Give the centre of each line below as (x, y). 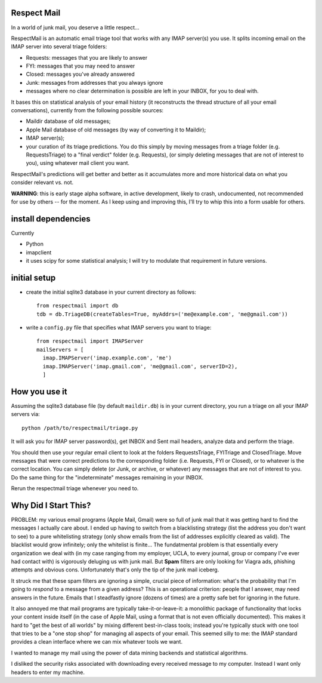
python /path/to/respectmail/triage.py (80, 428)
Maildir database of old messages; (68, 121)
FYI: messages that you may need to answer (80, 66)
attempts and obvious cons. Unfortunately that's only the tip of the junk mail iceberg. (115, 570)
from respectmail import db (78, 306)
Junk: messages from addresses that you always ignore (95, 82)
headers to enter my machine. (48, 672)
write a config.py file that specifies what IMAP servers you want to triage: (119, 328)
